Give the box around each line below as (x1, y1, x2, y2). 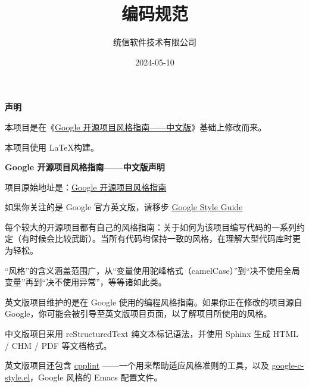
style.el (5, 370, 30, 383)
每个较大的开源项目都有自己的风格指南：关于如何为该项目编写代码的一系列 (5, 220, 296, 233)
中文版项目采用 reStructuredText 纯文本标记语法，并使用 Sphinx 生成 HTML (5, 327, 299, 340)
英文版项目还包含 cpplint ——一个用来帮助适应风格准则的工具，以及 (5, 359, 269, 372)
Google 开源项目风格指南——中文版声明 (5, 161, 165, 173)
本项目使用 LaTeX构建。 (5, 141, 99, 153)
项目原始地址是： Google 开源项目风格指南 (5, 180, 167, 193)
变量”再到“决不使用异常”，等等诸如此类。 (5, 276, 167, 288)
